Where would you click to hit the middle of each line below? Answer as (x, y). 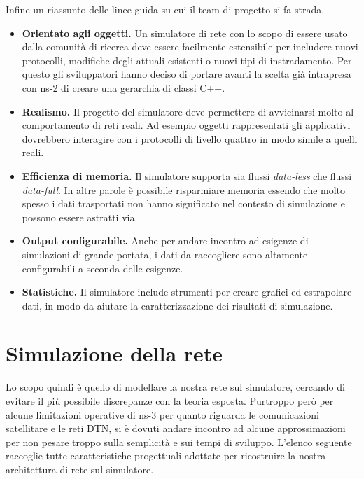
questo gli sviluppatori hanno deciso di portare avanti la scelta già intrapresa (187, 74)
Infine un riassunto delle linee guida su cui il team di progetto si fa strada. (165, 9)
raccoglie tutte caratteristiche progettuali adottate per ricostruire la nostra (166, 456)
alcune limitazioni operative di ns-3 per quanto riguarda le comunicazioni (162, 414)
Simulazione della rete (114, 353)
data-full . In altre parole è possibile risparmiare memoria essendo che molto (184, 189)
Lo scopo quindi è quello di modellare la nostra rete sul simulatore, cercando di (175, 387)
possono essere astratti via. (80, 217)
